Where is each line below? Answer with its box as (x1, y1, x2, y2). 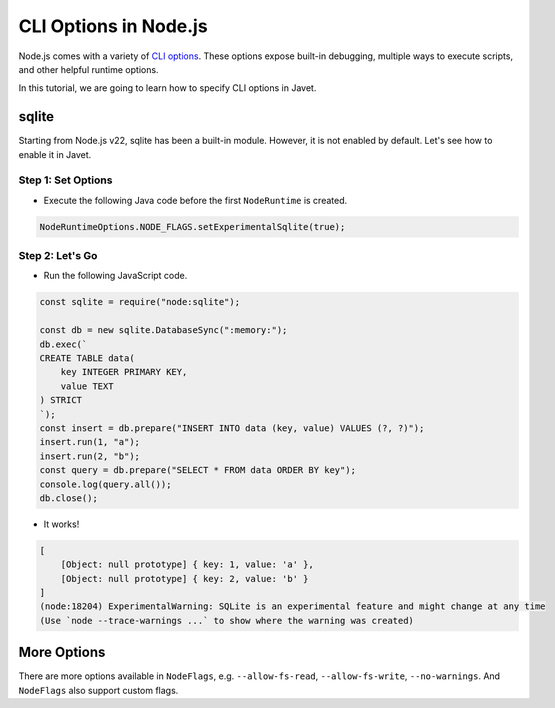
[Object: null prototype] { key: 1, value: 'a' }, (60, 559, 314, 570)
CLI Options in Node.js (18, 15, 209, 37)
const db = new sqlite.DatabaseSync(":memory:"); (39, 325, 288, 336)
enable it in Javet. (18, 148, 92, 160)
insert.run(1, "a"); (39, 436, 140, 448)
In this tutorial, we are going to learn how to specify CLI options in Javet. (18, 82, 317, 94)
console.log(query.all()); (39, 478, 172, 490)
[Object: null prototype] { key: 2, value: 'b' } (60, 573, 309, 584)
